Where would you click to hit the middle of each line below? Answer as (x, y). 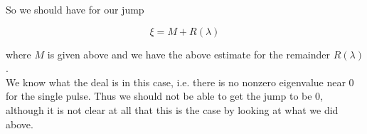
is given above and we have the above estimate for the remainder (189, 54)
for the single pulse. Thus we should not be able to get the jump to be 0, (164, 96)
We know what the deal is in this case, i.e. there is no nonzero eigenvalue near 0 (180, 82)
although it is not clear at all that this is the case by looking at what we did (172, 109)
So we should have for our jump (75, 9)
